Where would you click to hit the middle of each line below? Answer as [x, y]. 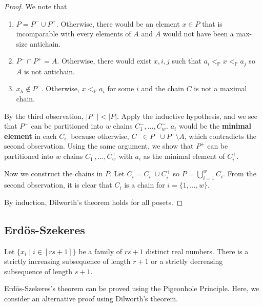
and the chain [163, 88]
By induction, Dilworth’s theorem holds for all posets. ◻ [94, 202]
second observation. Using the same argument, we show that [99, 146]
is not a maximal [220, 88]
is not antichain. [49, 71]
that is [212, 23]
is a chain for [145, 185]
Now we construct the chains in [54, 173]
